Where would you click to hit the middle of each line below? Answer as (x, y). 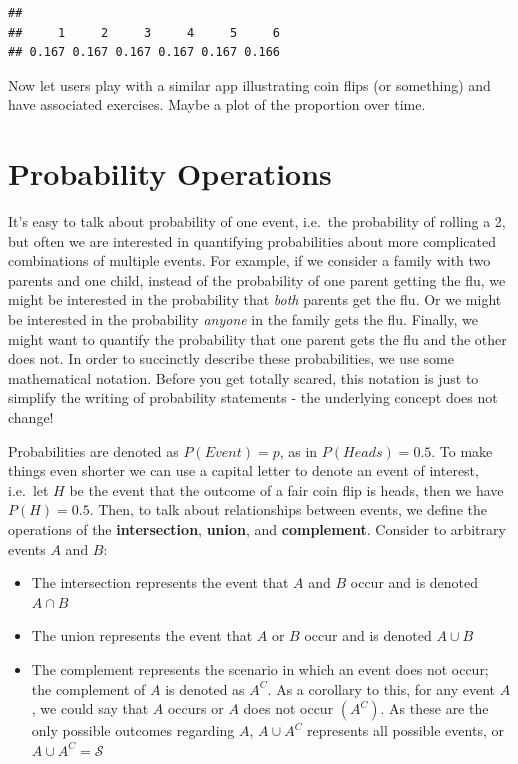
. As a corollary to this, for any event (381, 688)
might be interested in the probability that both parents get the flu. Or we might (255, 299)
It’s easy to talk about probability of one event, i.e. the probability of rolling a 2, (257, 221)
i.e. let (28, 489)
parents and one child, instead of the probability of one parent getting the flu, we (257, 279)
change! (31, 417)
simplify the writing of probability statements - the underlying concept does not (253, 397)
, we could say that (90, 708)
